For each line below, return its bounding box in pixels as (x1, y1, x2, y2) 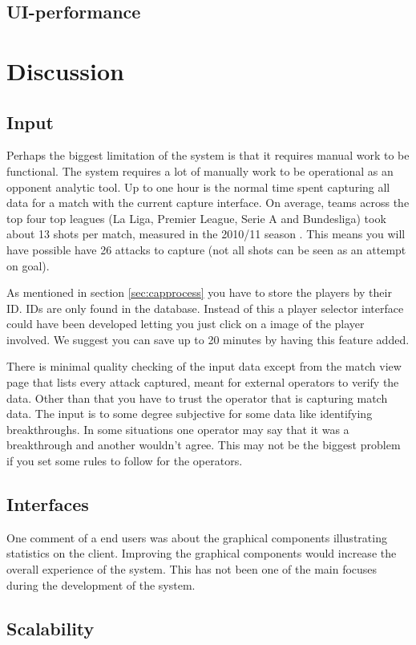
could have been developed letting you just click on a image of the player (6, 315, 365, 332)
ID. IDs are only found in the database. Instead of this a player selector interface (6, 299, 404, 316)
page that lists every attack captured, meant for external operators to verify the (6, 374, 399, 391)
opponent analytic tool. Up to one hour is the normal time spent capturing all (6, 178, 390, 195)
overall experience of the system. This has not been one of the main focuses (6, 561, 378, 578)
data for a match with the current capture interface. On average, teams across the (6, 194, 410, 211)
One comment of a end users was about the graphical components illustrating (6, 529, 387, 546)
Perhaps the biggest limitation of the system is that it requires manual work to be (6, 147, 410, 164)
